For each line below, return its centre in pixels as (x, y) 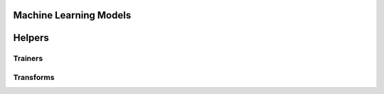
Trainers (28, 59)
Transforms (34, 77)
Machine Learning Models (72, 15)
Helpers (31, 38)
